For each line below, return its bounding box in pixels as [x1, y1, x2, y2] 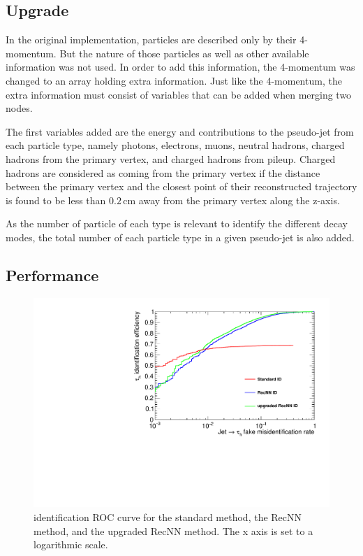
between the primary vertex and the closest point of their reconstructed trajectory [6, 179, 357, 194]
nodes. [6, 101, 33, 115]
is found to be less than [6, 192, 106, 207]
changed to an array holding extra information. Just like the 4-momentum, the [6, 73, 342, 87]
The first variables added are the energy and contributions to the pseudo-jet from [6, 124, 354, 138]
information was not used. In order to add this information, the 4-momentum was [6, 59, 355, 74]
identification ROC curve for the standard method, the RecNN [34, 509, 302, 524]
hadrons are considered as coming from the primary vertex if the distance [6, 165, 320, 180]
